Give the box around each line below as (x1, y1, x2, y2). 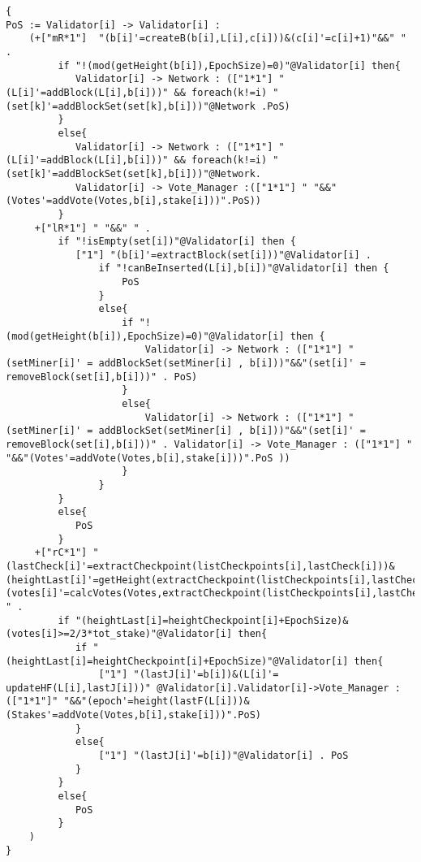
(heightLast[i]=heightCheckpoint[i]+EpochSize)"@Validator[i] (6, 655, 349, 667)
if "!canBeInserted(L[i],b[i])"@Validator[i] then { (98, 262, 389, 275)
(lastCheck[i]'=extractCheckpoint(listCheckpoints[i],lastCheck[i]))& (6, 560, 395, 572)
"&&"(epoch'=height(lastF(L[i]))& (63, 695, 250, 708)
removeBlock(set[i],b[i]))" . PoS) (6, 370, 198, 383)
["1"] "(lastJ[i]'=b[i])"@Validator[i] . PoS (98, 750, 349, 762)
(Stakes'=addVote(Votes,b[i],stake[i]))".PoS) (6, 709, 261, 721)
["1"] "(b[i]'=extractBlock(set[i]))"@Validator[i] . (75, 249, 372, 261)
